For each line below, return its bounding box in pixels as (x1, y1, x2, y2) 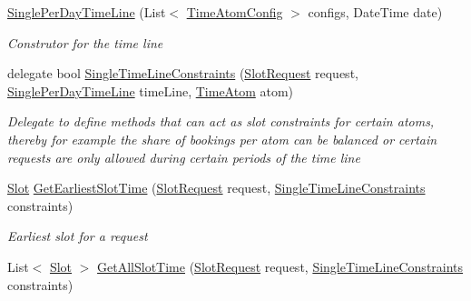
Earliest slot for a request (7, 226, 148, 246)
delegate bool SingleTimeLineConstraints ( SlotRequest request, (7, 64, 358, 83)
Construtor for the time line (7, 33, 163, 52)
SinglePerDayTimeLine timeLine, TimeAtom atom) (7, 81, 294, 100)
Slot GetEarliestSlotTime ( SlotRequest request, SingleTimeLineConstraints (7, 178, 426, 197)
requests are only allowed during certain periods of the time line (7, 147, 360, 166)
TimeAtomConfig (186, 3, 283, 21)
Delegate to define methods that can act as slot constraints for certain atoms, (7, 112, 435, 131)
